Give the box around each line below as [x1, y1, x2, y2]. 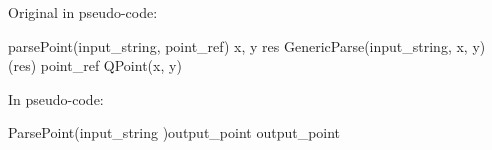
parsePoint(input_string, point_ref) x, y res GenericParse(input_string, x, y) [8, 35, 486, 56]
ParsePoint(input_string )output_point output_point [8, 122, 341, 143]
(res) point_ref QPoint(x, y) [8, 55, 182, 76]
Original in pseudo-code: [8, 2, 158, 22]
